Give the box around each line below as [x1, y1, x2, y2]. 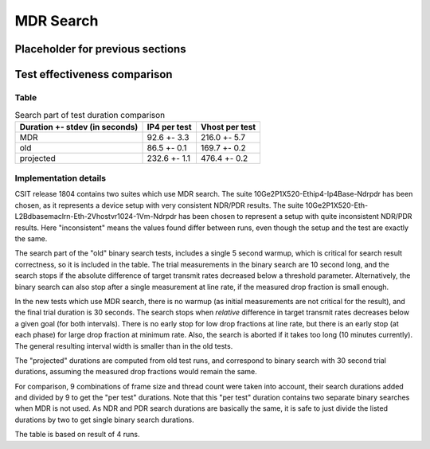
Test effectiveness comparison [14, 68, 173, 81]
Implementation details [14, 173, 107, 184]
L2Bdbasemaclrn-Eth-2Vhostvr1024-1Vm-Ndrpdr [14, 212, 177, 221]
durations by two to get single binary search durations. [14, 415, 194, 424]
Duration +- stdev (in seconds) [19, 121, 139, 132]
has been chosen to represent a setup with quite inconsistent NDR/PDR [178, 212, 412, 221]
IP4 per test [147, 121, 192, 132]
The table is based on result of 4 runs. [14, 430, 140, 439]
